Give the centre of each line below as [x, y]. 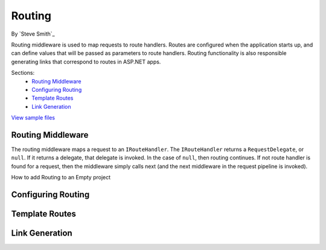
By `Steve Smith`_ [33, 34]
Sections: [23, 73]
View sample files [33, 118]
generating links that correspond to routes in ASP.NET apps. [86, 62]
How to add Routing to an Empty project [61, 178]
